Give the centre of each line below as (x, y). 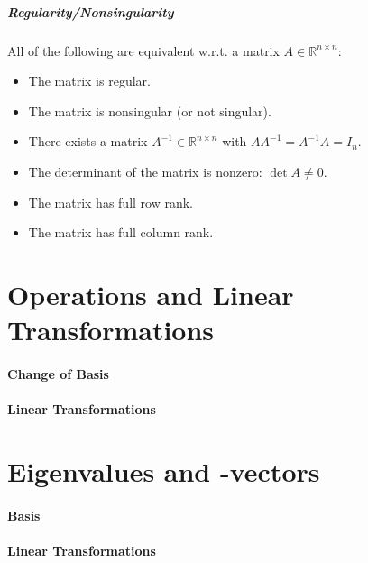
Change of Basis (58, 373)
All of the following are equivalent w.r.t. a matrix (143, 50)
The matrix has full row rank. (111, 202)
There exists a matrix (88, 141)
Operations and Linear (151, 294)
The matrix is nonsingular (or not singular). (150, 111)
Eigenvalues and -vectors (164, 471)
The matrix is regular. (89, 81)
